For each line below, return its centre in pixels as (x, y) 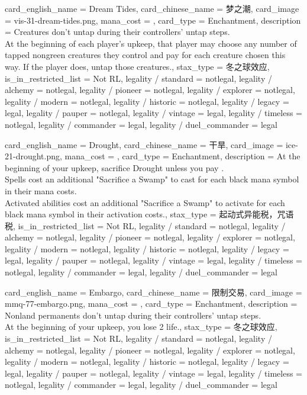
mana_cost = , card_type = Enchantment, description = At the (182, 156)
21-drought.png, (33, 156)
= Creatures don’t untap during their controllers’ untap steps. (117, 32)
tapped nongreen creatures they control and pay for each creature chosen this (145, 55)
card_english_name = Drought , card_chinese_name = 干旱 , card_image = (144, 144)
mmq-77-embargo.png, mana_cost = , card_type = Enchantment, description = (151, 304)
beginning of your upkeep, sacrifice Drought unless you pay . (114, 167)
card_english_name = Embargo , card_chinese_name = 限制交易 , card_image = (153, 292)
